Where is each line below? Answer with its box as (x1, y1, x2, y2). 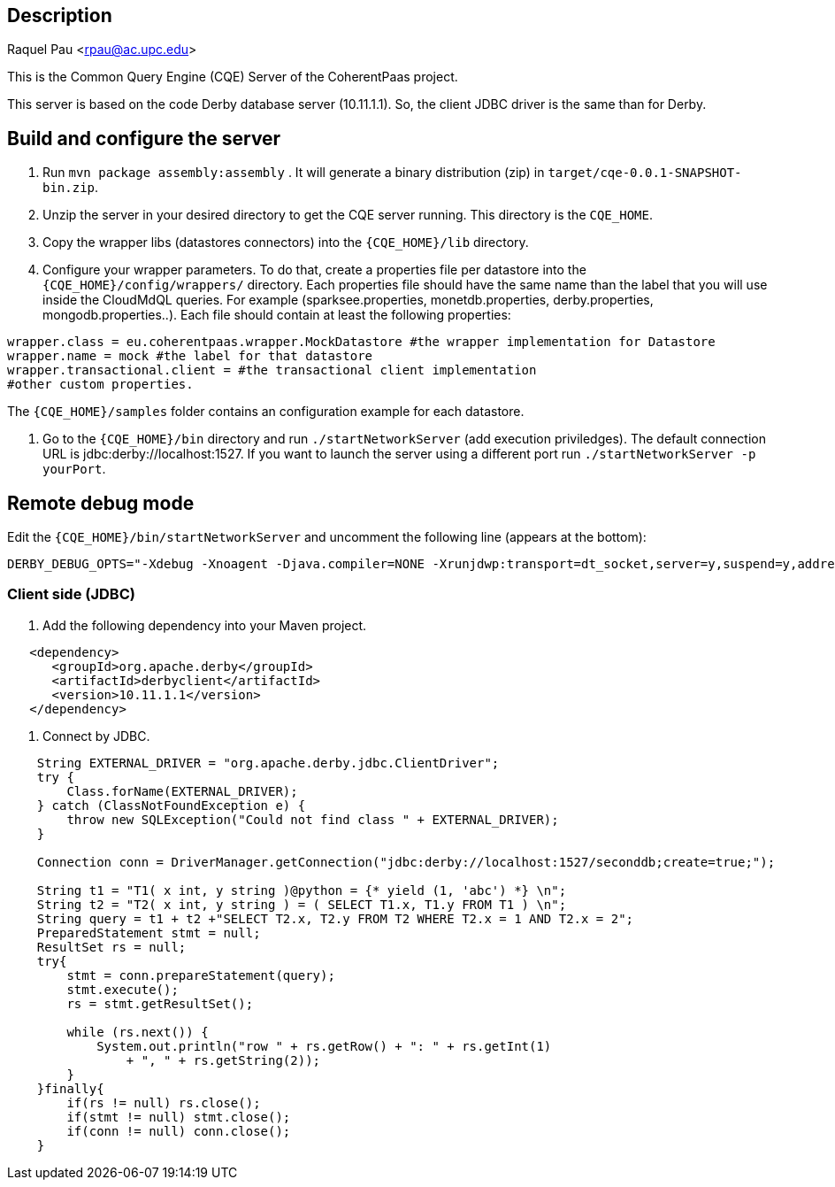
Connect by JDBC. (42, 728, 150, 744)
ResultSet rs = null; (36, 939, 187, 954)
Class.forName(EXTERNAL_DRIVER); (66, 783, 298, 798)
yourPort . (42, 461, 106, 477)
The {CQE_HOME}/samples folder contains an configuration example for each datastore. (7, 404, 525, 420)
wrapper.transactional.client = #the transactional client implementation (7, 363, 537, 378)
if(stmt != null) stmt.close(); (66, 1109, 291, 1124)
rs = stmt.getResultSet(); (66, 996, 254, 1011)
